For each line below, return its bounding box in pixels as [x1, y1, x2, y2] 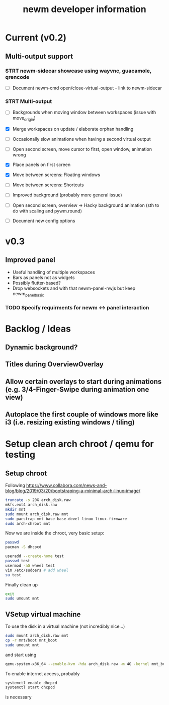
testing [5, 449, 36, 460]
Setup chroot [5, 469, 47, 477]
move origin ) [12, 115, 36, 122]
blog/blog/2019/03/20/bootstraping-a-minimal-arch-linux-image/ [5, 488, 141, 494]
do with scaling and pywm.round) [12, 208, 82, 214]
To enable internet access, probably [5, 670, 80, 677]
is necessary [5, 694, 32, 700]
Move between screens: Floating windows [12, 172, 101, 178]
